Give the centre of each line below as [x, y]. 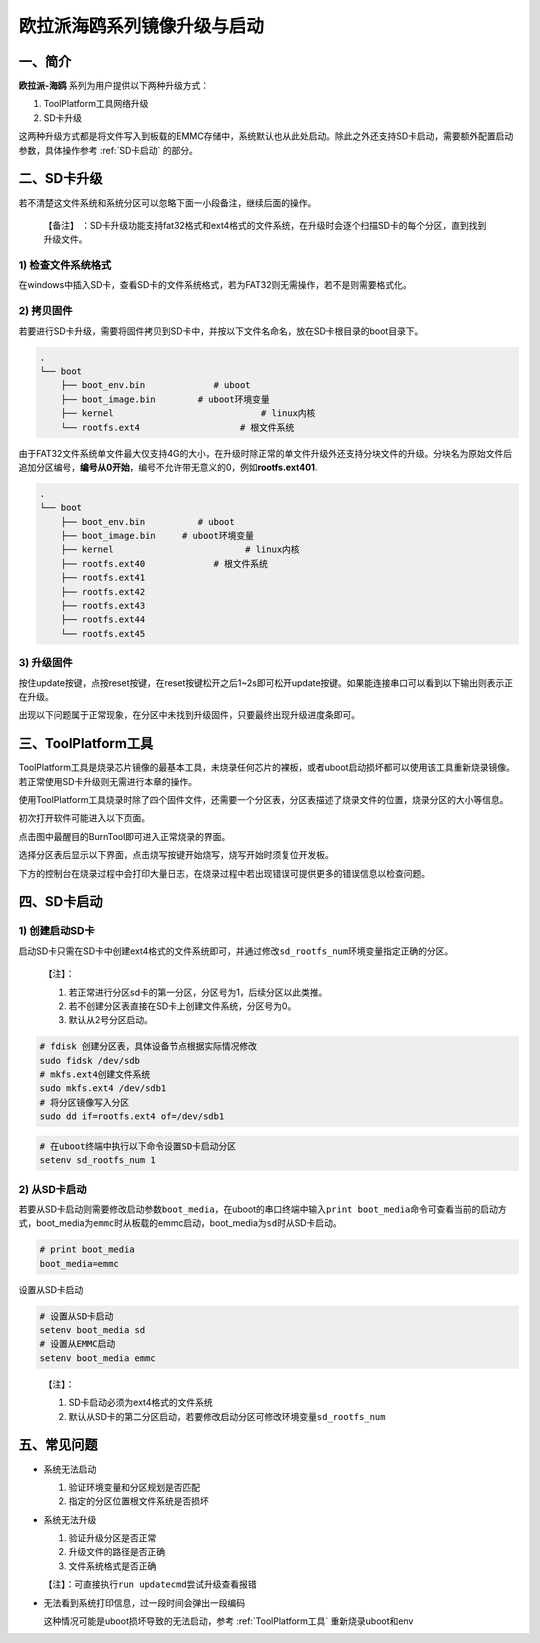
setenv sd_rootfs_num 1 [98, 1160]
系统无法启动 [70, 1469]
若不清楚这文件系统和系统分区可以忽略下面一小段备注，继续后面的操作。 [167, 202]
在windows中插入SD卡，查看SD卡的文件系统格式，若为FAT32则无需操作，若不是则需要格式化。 [215, 285]
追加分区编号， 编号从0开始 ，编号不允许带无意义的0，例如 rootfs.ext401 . [168, 467]
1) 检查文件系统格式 [65, 265]
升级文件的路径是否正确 [116, 1552]
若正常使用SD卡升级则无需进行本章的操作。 [108, 781]
